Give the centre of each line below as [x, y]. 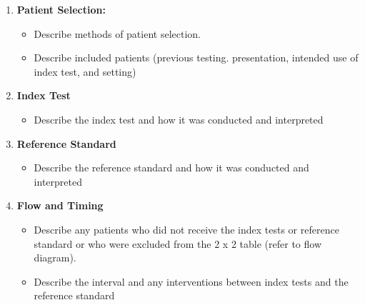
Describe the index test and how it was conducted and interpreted [179, 119]
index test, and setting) [85, 71]
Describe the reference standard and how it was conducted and [171, 167]
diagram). [55, 257]
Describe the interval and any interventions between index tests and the [191, 281]
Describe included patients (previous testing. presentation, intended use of [196, 57]
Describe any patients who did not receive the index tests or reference [186, 229]
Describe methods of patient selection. [117, 33]
